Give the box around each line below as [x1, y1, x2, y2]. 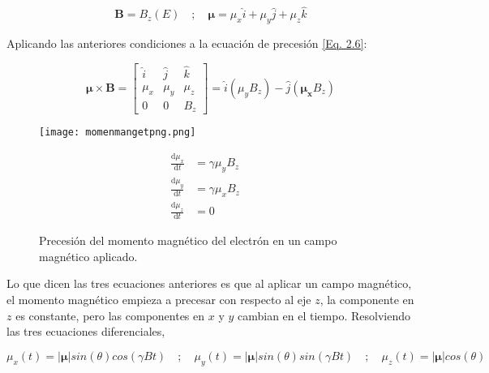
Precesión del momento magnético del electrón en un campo [39, 232, 337, 249]
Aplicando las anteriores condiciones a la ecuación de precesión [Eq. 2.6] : [6, 35, 367, 52]
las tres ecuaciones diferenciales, [6, 323, 165, 340]
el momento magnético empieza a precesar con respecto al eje [6, 290, 311, 307]
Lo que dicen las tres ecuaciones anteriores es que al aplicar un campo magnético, [6, 275, 412, 292]
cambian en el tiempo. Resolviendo [237, 307, 410, 324]
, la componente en [320, 290, 414, 307]
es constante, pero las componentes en [15, 307, 205, 324]
